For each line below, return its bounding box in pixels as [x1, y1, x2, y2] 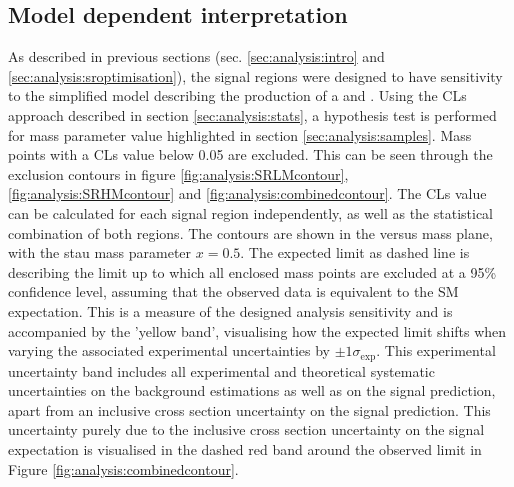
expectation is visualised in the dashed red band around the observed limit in [8, 438, 482, 459]
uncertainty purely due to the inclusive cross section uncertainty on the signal [8, 419, 485, 440]
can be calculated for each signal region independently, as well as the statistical [8, 202, 493, 223]
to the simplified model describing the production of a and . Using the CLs [8, 85, 467, 106]
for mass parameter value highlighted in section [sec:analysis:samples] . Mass [8, 124, 472, 145]
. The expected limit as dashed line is [240, 242, 470, 263]
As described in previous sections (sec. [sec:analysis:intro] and [8, 46, 385, 67]
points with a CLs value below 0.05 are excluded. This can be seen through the [8, 144, 493, 165]
